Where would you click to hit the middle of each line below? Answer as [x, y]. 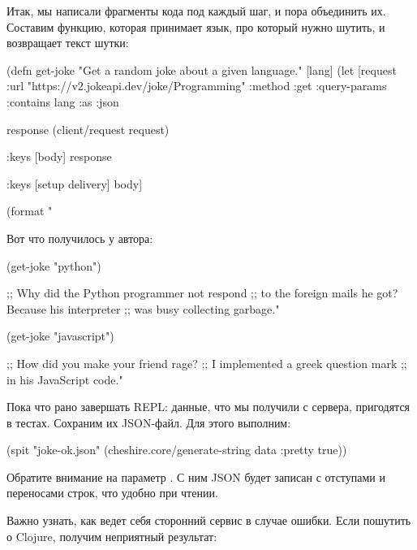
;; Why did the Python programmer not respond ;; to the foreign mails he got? [202, 293]
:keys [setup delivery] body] [75, 183]
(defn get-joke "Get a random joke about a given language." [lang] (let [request [202, 69]
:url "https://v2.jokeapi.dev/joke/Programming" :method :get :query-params [197, 86]
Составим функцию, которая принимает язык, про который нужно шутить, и [196, 26]
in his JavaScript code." [65, 379]
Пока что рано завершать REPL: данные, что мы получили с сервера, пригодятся [208, 407]
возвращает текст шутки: [68, 43]
